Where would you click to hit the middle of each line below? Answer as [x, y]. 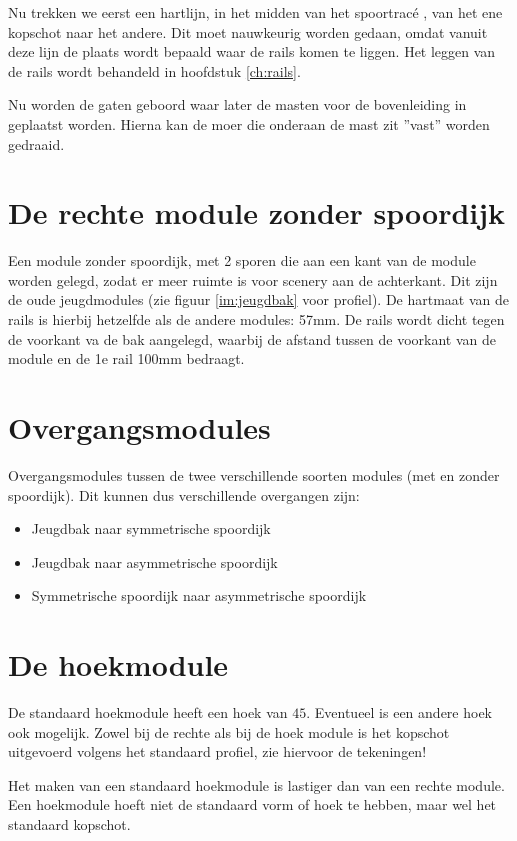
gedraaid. [36, 143]
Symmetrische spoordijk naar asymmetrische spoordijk [199, 595]
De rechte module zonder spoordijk [257, 212]
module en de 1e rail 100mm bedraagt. [126, 358]
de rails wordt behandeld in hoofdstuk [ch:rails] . [154, 70]
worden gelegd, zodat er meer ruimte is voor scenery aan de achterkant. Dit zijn [253, 279]
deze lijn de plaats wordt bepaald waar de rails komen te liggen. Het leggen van [252, 51]
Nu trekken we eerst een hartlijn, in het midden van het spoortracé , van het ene [255, 12]
